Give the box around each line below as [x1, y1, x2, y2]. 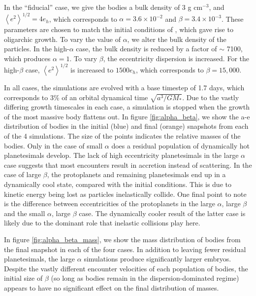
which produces [4, 53, 51, 63]
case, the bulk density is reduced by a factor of [76, 43, 217, 54]
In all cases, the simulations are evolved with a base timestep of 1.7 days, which [4, 82, 245, 92]
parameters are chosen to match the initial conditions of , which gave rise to [4, 24, 233, 35]
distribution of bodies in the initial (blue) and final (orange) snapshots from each [4, 121, 249, 131]
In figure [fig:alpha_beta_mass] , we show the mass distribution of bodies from [4, 234, 241, 245]
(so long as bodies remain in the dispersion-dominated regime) [51, 273, 239, 283]
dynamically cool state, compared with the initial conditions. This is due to [4, 179, 231, 189]
